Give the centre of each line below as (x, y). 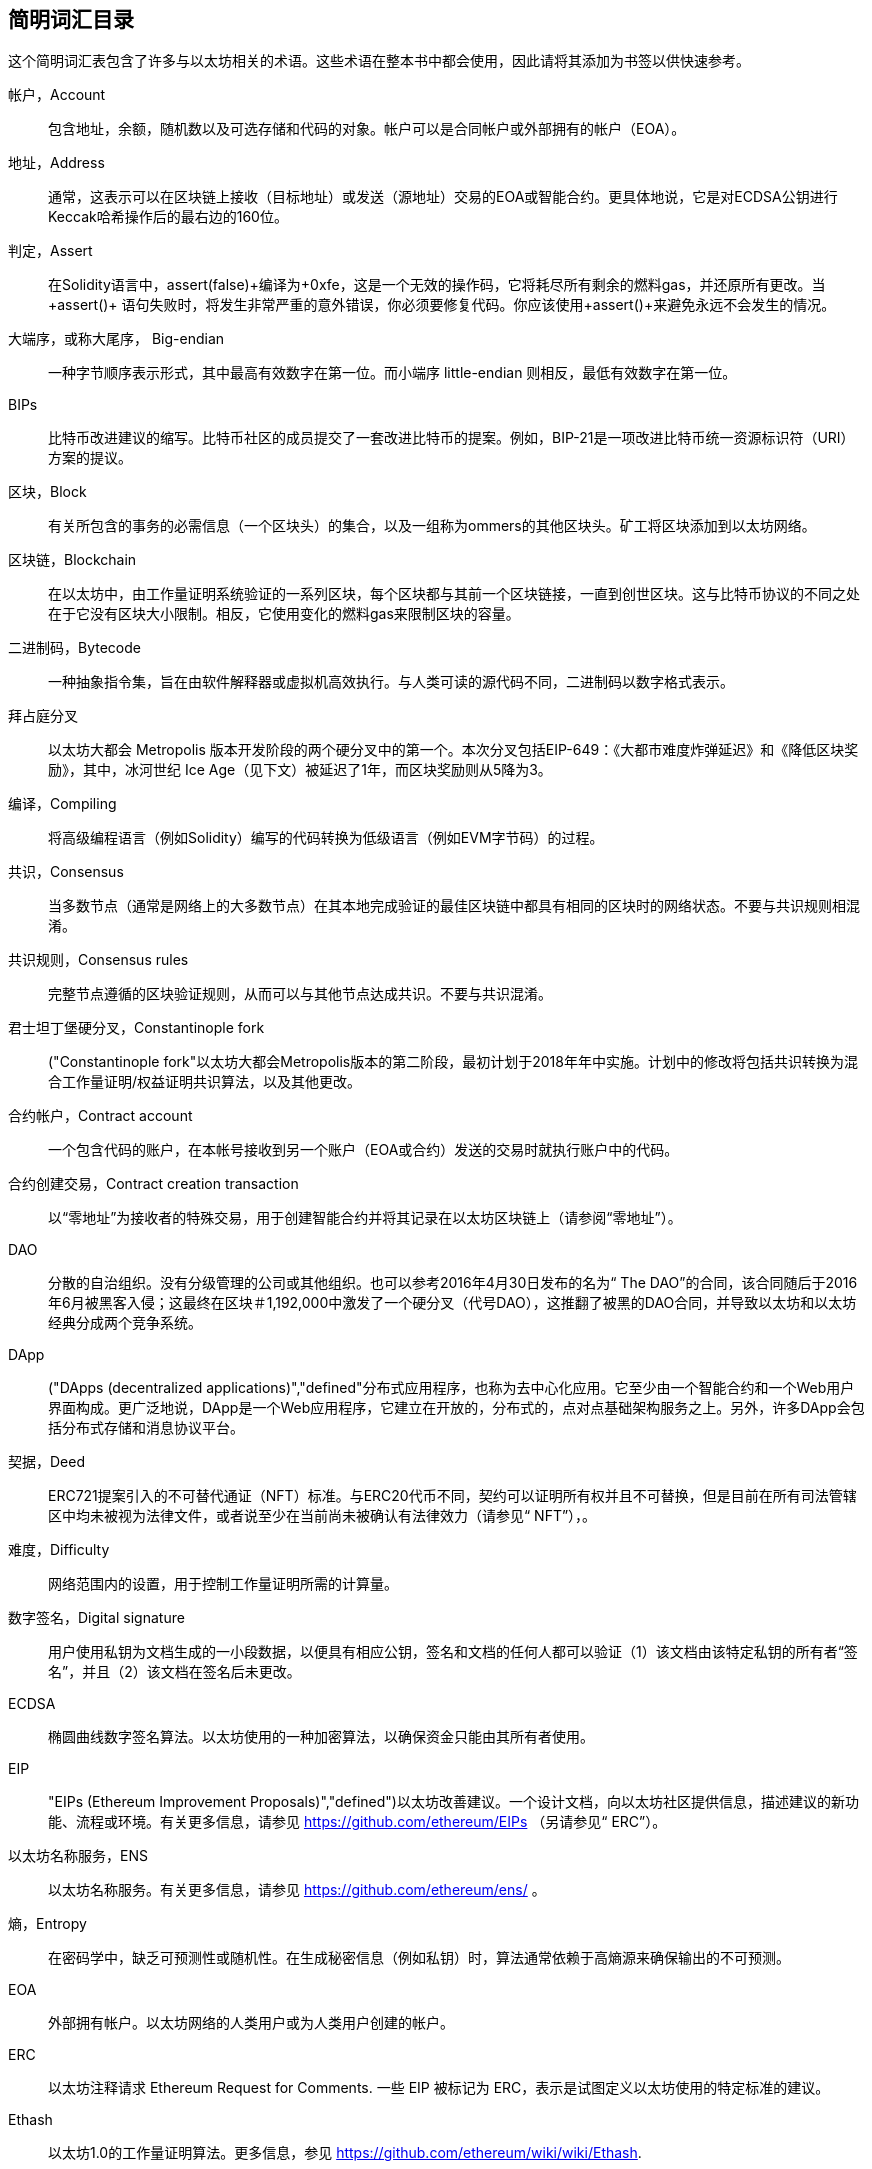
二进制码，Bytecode (74, 648)
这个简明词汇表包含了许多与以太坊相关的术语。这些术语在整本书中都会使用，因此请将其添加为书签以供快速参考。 (379, 61)
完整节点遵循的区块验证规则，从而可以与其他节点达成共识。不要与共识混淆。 (300, 994)
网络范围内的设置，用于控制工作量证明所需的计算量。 (223, 1584)
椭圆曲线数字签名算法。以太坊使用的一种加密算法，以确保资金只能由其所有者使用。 (321, 1737)
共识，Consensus (66, 872)
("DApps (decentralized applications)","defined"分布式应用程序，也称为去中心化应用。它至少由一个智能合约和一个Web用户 (451, 1388)
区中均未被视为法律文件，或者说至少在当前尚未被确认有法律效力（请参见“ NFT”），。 (322, 1516)
